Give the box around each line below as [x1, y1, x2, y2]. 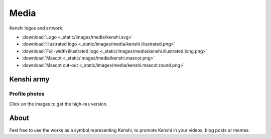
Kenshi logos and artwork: [9, 25, 64, 31]
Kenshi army [9, 75, 50, 83]
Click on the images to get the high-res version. [9, 100, 108, 107]
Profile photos [9, 90, 45, 97]
